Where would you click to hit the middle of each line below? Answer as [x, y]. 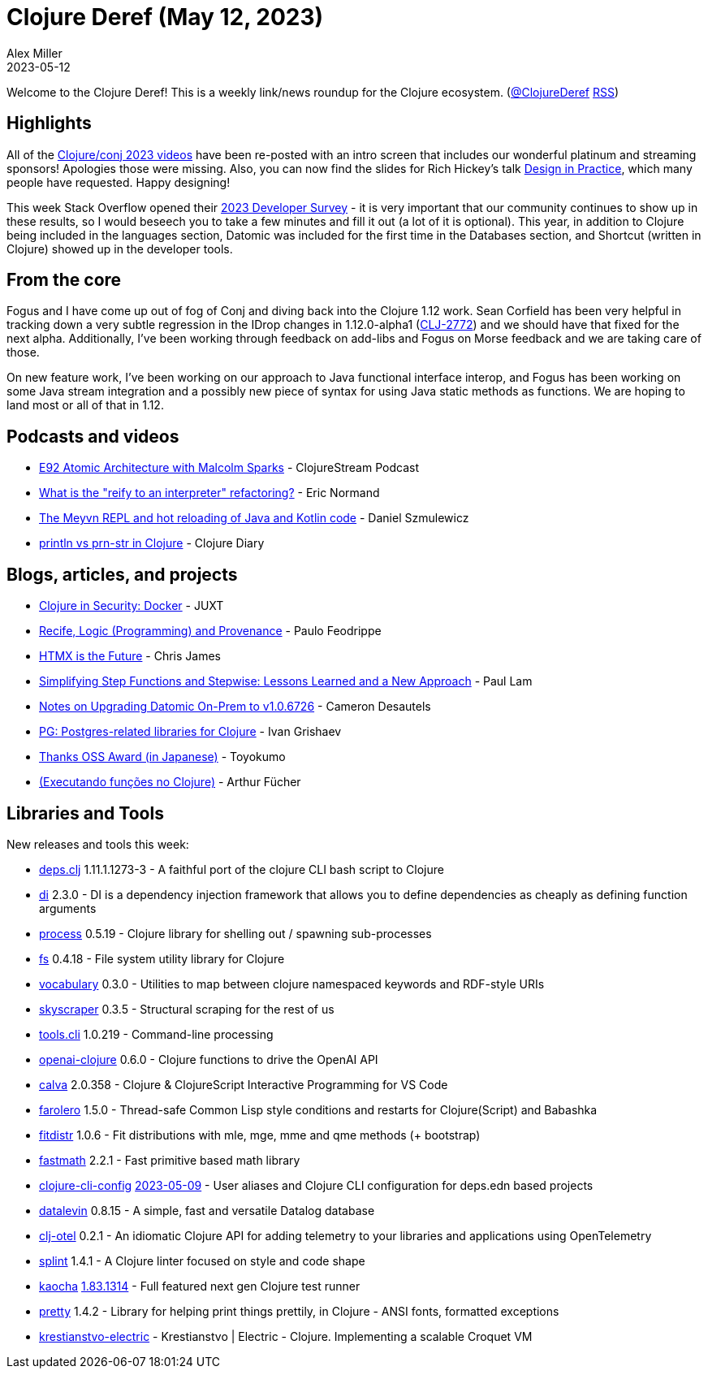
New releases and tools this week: [98, 844]
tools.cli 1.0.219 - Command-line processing [156, 1034]
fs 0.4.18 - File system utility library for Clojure [162, 958]
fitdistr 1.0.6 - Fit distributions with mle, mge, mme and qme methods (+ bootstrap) [260, 1135]
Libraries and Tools [85, 813]
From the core [64, 280]
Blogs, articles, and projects [122, 574]
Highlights [49, 123]
